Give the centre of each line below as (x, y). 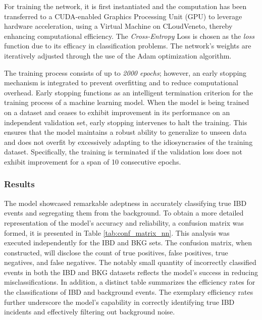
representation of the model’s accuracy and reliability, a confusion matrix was (124, 222)
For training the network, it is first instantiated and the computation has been (125, 6)
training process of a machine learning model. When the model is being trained (127, 102)
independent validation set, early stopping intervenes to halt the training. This (126, 122)
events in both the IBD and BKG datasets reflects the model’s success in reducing (131, 272)
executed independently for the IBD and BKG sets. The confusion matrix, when (128, 243)
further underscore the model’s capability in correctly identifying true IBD (119, 302)
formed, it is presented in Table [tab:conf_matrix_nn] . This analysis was (117, 232)
